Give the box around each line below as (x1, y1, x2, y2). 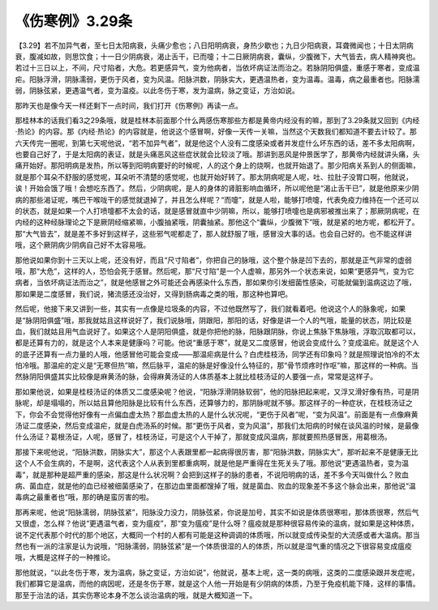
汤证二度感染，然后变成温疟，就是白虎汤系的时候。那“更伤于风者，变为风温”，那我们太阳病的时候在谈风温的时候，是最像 (15, 421, 419, 431)
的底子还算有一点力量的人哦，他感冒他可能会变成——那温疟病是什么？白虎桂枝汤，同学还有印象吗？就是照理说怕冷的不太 (15, 349, 420, 359)
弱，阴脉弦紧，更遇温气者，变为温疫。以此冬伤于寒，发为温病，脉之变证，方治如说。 (15, 86, 299, 96)
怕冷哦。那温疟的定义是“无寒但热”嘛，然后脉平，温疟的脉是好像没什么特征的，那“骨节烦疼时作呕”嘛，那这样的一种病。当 (15, 360, 419, 370)
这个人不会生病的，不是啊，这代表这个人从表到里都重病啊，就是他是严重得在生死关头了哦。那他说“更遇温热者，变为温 (15, 459, 410, 468)
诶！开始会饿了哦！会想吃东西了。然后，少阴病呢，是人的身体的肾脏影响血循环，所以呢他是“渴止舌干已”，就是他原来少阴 (15, 183, 419, 194)
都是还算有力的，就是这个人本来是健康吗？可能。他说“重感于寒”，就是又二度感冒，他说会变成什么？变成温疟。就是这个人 (15, 338, 419, 348)
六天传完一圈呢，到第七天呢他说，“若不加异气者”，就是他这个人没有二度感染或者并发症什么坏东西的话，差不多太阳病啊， (15, 138, 419, 147)
